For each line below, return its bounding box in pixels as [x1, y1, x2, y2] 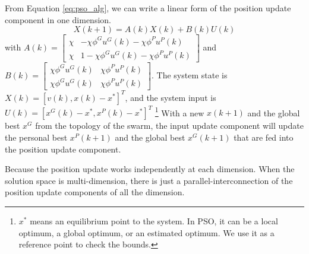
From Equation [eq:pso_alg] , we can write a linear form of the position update [5, 2, 291, 14]
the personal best [5, 131, 68, 144]
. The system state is [152, 69, 228, 81]
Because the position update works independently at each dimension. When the [5, 163, 295, 175]
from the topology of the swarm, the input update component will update [35, 119, 304, 132]
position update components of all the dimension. [5, 186, 185, 198]
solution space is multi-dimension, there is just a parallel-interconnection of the [5, 174, 293, 186]
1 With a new [154, 104, 204, 119]
